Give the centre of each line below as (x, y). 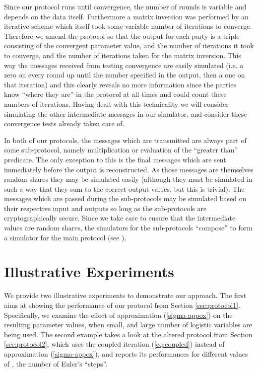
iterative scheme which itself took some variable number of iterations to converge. (128, 26)
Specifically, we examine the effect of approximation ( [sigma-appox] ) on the (118, 315)
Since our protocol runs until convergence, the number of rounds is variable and (125, 6)
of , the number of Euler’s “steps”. (56, 363)
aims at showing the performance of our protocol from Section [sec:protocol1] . (122, 305)
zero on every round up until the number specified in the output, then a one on (125, 75)
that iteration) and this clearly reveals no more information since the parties (120, 84)
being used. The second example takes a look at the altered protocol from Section (128, 334)
